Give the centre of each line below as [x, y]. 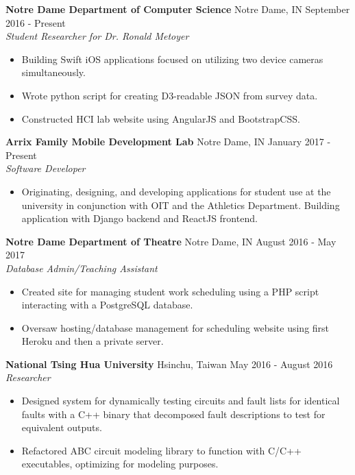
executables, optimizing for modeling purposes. [120, 464]
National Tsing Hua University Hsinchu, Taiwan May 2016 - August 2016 [169, 364]
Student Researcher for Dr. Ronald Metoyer [97, 36]
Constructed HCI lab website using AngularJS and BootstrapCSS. [161, 118]
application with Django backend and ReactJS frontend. [139, 218]
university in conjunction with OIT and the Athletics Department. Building [181, 205]
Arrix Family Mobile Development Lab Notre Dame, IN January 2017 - [168, 142]
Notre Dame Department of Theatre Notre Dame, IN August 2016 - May [171, 241]
